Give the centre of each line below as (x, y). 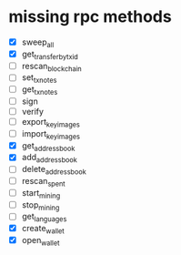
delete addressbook (54, 170)
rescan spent (43, 182)
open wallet (40, 241)
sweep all (38, 43)
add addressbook (50, 158)
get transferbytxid (50, 55)
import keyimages (51, 134)
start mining (41, 194)
